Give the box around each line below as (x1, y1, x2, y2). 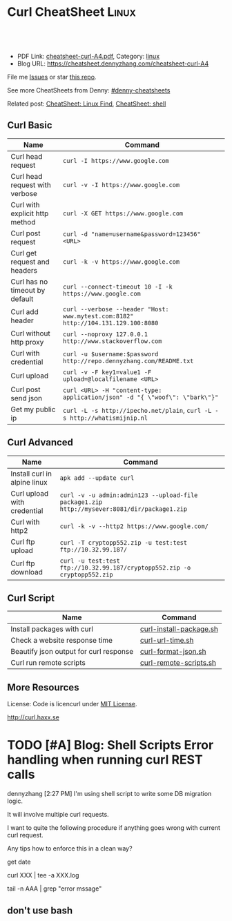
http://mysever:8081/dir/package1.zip (59, 505, 188, 513)
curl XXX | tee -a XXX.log (7, 871, 79, 880)
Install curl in (10, 469, 52, 478)
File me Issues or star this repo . (7, 72, 97, 81)
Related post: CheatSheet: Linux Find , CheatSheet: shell (7, 99, 166, 108)
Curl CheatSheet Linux (7, 4, 136, 20)
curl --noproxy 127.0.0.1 (62, 330, 148, 338)
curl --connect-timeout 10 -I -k (62, 282, 173, 291)
